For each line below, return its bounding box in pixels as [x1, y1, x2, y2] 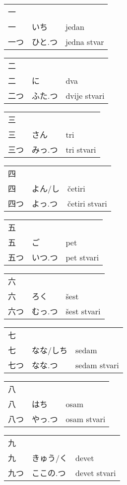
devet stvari [75, 467, 116, 479]
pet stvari [65, 251, 99, 263]
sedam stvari [75, 359, 119, 371]
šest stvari [65, 305, 101, 317]
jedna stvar [65, 35, 104, 47]
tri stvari [65, 143, 96, 155]
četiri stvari [67, 197, 107, 209]
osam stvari [65, 413, 106, 425]
